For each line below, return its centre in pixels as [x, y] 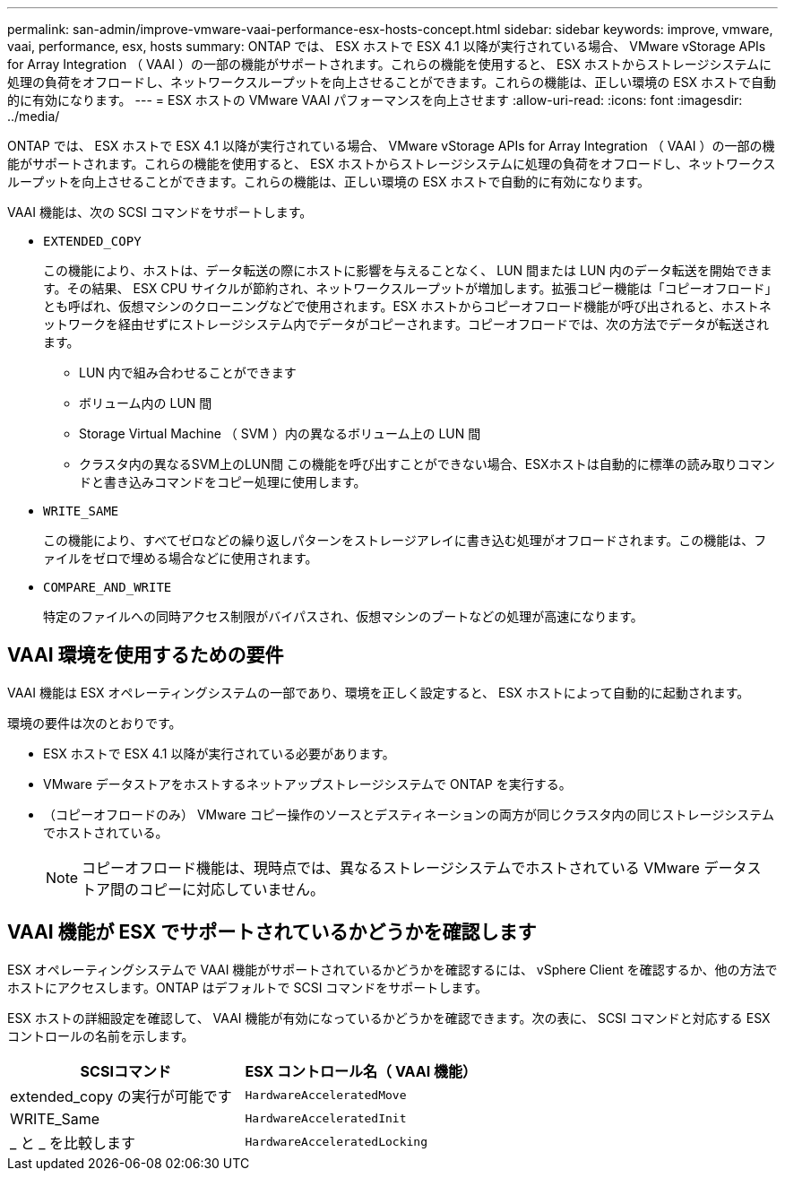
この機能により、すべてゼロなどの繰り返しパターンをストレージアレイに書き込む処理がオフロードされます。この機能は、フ [405, 540]
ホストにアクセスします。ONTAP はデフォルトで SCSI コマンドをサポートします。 [247, 987]
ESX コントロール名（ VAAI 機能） [361, 1071]
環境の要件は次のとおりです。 [95, 723]
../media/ [34, 116]
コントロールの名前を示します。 [101, 1035]
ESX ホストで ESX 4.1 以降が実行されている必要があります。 [219, 753]
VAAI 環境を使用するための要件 [146, 655]
